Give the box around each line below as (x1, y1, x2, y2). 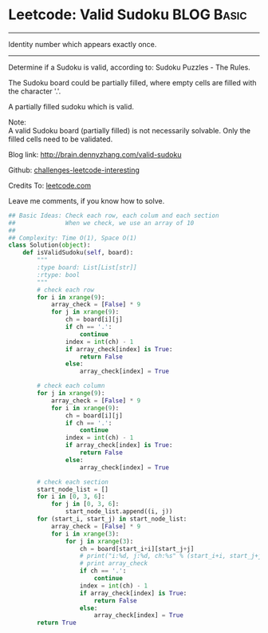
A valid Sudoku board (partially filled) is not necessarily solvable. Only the (8, 125, 251, 135)
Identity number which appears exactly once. (8, 39, 157, 49)
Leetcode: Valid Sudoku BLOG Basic (8, 6, 247, 24)
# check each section (37, 477, 109, 486)
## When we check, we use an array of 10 (8, 219, 195, 227)
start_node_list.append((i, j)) (65, 508, 173, 516)
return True (37, 619, 77, 627)
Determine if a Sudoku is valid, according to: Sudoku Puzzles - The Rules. (8, 62, 251, 72)
